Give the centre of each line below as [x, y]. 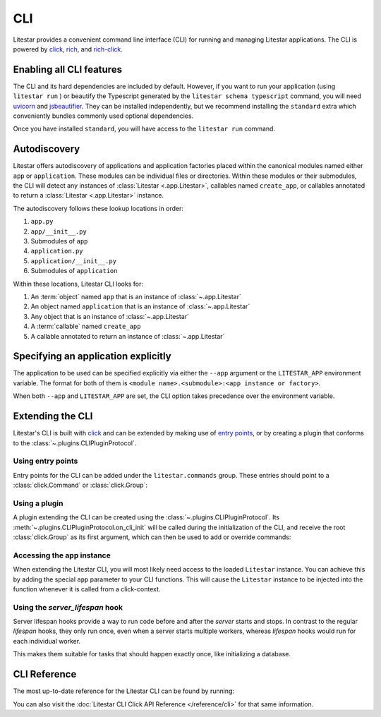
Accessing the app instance [62, 555]
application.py [57, 251]
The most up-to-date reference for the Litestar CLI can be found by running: [123, 691]
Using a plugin [38, 503]
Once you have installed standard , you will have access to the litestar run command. [144, 129]
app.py [42, 222]
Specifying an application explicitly [92, 356]
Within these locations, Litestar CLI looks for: [78, 284]
